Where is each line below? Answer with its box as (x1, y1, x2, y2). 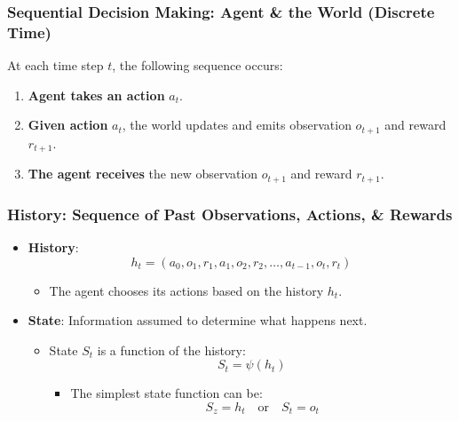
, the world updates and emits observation (122, 115, 352, 134)
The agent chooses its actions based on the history (49, 281, 324, 299)
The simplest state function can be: (70, 384, 263, 402)
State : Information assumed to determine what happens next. (28, 311, 368, 330)
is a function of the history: (97, 340, 246, 359)
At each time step (7, 56, 104, 75)
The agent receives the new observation (28, 164, 258, 183)
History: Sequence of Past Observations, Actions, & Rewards (7, 203, 453, 225)
